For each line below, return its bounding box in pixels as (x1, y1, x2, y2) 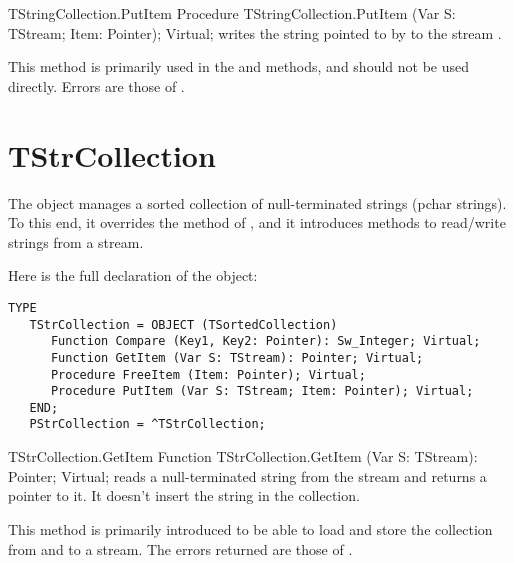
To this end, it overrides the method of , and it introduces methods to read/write (8, 212, 506, 233)
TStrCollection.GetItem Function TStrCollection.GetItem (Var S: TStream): (8, 446, 478, 467)
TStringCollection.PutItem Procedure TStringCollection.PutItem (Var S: (8, 3, 456, 23)
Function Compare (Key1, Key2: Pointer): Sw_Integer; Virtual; (50, 334, 481, 349)
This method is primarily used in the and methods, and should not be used (8, 56, 470, 77)
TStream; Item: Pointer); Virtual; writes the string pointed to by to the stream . (8, 22, 502, 43)
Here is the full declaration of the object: (8, 265, 258, 286)
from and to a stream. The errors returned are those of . (8, 538, 353, 559)
